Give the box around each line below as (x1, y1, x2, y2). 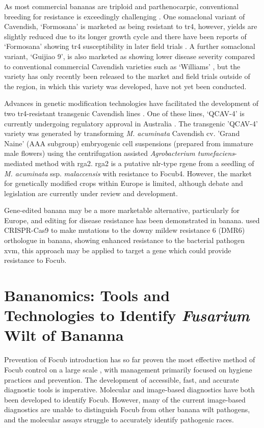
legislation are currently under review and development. (4, 188, 178, 198)
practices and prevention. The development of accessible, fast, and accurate (4, 374, 239, 385)
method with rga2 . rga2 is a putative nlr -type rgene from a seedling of (35, 157, 254, 168)
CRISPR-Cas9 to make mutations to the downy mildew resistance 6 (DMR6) (4, 225, 245, 235)
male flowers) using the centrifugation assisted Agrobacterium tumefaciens (4, 148, 235, 158)
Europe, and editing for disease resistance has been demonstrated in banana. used (4, 215, 260, 225)
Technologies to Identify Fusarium (4, 305, 250, 326)
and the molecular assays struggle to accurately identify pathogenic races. (4, 414, 234, 424)
